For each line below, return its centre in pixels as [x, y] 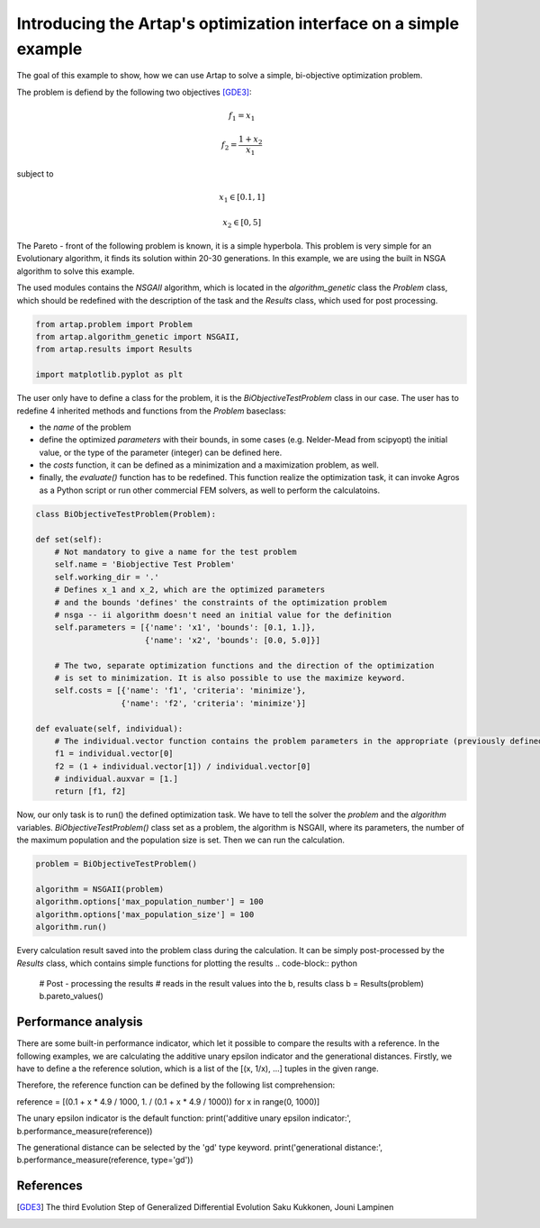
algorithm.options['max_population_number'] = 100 [150, 902]
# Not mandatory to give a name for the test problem [175, 552]
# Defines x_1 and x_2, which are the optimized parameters [190, 590]
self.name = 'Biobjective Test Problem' [145, 564]
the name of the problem [85, 427]
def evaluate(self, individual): [109, 728]
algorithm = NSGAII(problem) [100, 889]
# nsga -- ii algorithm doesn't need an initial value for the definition [223, 614]
